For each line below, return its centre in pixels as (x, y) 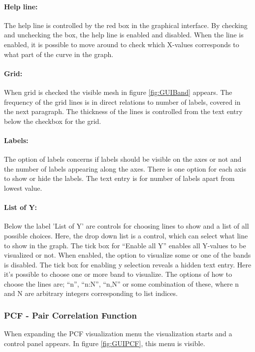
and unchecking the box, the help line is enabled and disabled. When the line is (124, 35)
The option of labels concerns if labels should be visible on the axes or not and (123, 159)
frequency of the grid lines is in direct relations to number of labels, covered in (122, 102)
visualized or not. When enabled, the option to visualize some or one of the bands (127, 255)
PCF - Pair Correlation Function (70, 315)
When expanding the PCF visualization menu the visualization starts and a (118, 334)
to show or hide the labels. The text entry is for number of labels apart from (119, 178)
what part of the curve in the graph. (59, 54)
